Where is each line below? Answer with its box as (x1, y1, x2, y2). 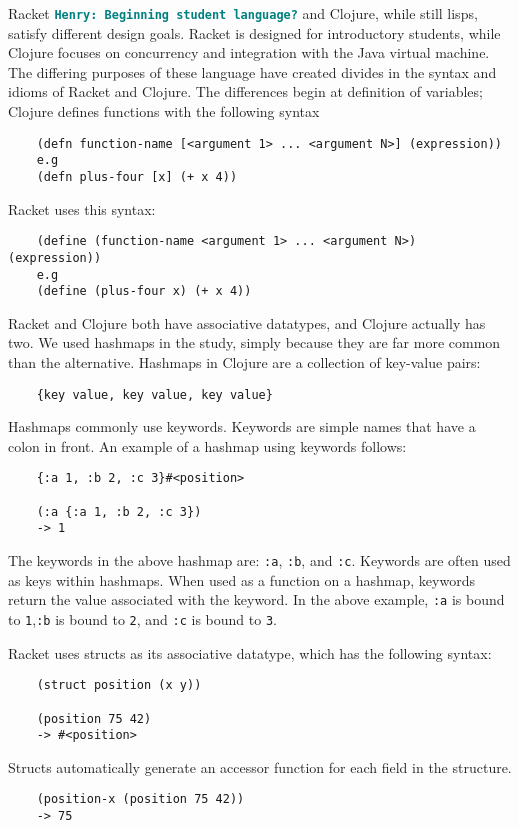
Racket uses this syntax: (8, 198, 156, 219)
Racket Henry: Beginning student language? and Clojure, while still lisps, (8, 3, 478, 23)
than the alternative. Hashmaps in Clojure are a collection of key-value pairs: (8, 352, 481, 372)
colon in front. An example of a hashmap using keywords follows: (8, 435, 407, 456)
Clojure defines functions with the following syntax (8, 101, 320, 122)
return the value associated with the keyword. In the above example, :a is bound (8, 589, 505, 610)
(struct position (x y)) (36, 678, 202, 693)
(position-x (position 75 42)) (36, 792, 245, 807)
